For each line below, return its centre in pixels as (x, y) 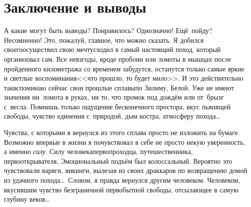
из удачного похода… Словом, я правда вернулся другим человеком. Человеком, (122, 180)
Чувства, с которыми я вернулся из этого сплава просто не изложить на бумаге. (122, 132)
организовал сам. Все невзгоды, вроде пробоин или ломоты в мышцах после (117, 59)
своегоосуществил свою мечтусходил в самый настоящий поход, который (112, 49)
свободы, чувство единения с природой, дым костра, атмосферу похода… (112, 116)
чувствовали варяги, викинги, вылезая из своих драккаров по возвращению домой (126, 170)
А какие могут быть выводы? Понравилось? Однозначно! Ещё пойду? (108, 30)
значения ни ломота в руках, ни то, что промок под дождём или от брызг (114, 97)
